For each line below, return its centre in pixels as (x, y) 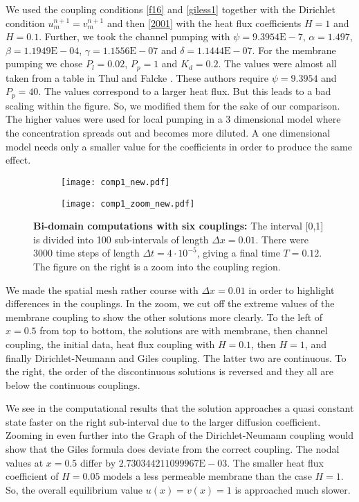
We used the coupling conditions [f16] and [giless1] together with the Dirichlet (171, 9)
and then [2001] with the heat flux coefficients (204, 23)
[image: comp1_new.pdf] (116, 182)
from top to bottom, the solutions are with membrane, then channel (184, 330)
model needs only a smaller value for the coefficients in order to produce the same (179, 146)
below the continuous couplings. (73, 384)
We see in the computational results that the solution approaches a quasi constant (180, 408)
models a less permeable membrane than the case (208, 476)
